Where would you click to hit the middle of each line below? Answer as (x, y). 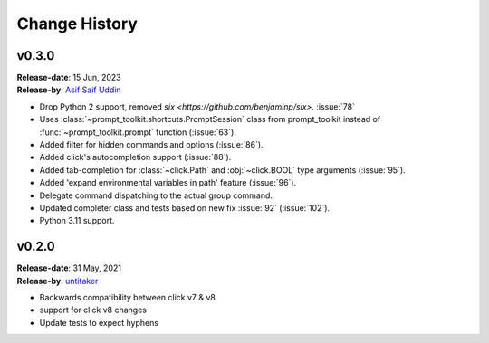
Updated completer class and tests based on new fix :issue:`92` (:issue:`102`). (185, 207)
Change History (77, 24)
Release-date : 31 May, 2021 (69, 268)
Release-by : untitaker (58, 281)
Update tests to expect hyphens (99, 322)
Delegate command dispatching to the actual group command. (156, 195)
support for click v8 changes (93, 310)
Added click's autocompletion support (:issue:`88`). (135, 157)
